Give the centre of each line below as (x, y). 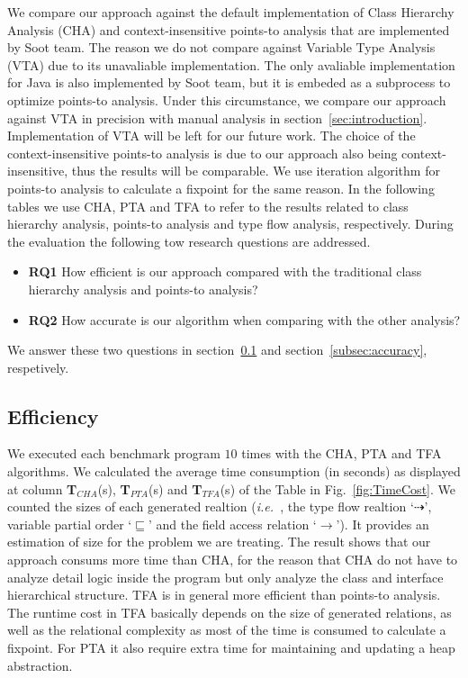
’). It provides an (382, 524)
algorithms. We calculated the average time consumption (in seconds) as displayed (234, 471)
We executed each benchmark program (114, 453)
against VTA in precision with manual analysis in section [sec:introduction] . (217, 118)
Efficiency (53, 416)
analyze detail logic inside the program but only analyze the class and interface (225, 577)
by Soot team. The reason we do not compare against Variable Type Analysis (221, 47)
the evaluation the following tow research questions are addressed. (189, 241)
